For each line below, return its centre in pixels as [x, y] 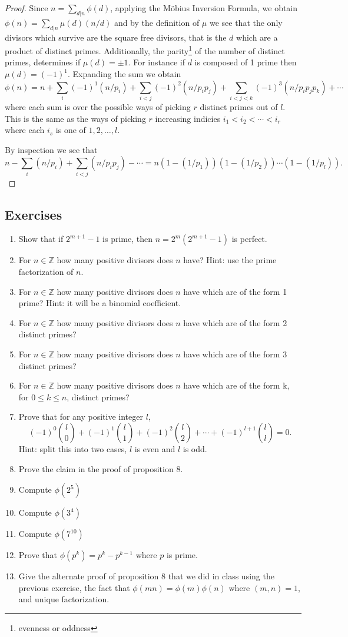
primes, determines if [43, 62]
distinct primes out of [239, 106]
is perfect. [249, 239]
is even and [155, 448]
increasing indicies [188, 118]
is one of [71, 130]
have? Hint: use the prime [230, 260]
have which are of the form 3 [235, 354]
